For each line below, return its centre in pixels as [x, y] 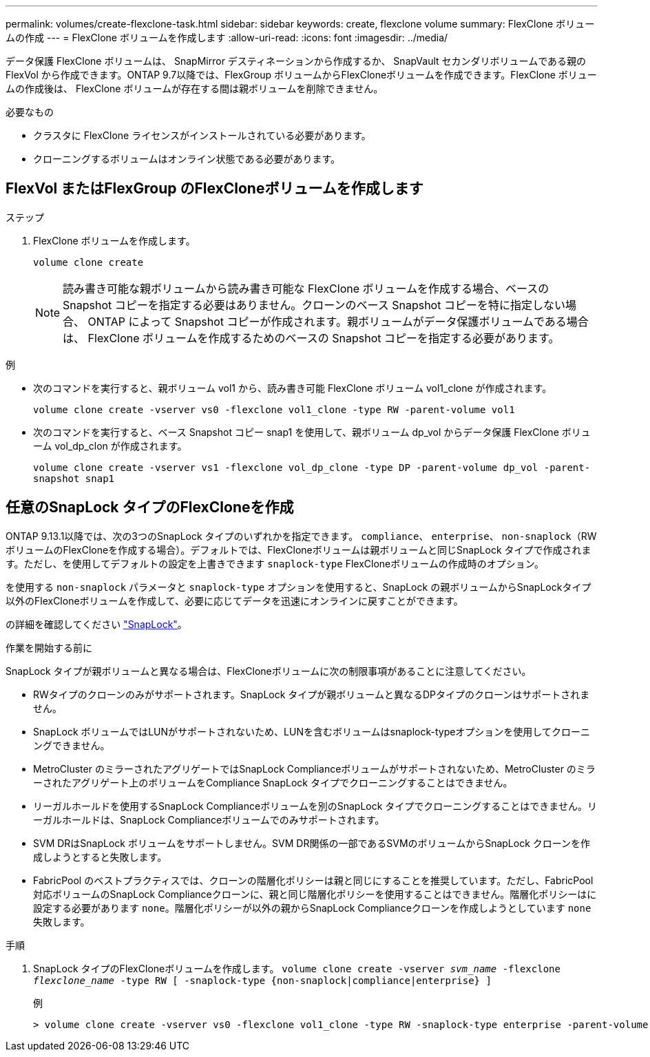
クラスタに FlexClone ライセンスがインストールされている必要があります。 [202, 135]
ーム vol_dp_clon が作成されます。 [110, 446]
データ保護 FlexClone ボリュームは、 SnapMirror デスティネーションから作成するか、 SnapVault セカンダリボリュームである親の [296, 61]
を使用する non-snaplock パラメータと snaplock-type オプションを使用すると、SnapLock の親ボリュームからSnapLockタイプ [298, 587]
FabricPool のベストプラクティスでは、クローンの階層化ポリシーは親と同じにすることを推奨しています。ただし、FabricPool [313, 880]
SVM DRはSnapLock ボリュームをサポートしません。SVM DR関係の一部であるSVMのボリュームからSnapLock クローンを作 [312, 843]
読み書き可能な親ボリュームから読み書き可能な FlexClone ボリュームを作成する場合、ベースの [306, 288]
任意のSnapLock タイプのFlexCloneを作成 [150, 507]
